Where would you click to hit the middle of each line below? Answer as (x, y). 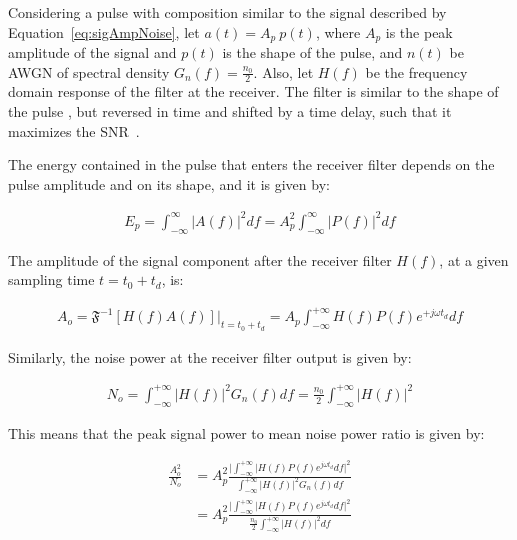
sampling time (51, 279)
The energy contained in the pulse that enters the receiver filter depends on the (251, 164)
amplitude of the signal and (92, 52)
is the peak (419, 31)
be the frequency (416, 71)
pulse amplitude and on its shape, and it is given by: (169, 183)
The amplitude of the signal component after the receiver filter (200, 259)
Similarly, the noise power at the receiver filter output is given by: (210, 356)
